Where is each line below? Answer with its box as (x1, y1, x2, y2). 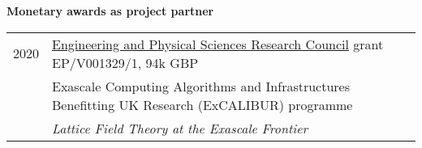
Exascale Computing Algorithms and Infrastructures (52, 76, 351, 95)
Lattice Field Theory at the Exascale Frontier (52, 118, 308, 137)
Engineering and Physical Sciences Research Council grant (52, 34, 384, 53)
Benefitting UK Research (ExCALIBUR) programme (52, 95, 353, 114)
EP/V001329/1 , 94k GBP (52, 53, 199, 72)
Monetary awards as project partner (6, 2, 214, 19)
